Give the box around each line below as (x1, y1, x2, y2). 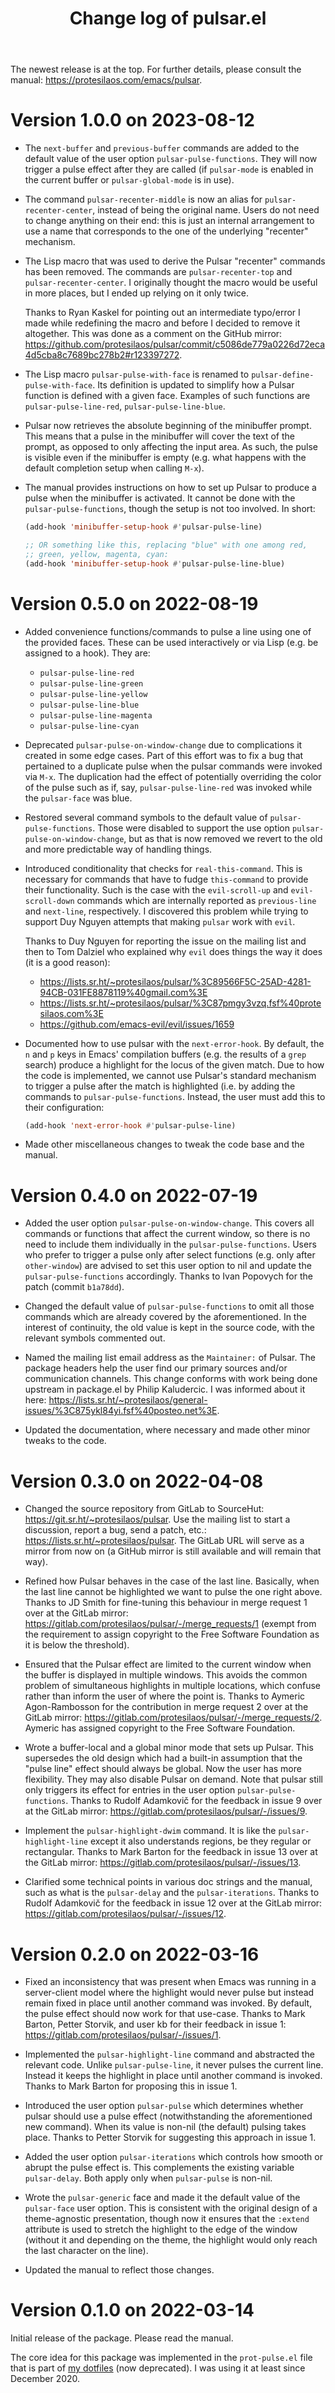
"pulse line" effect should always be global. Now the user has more (24, 1763, 302, 1775)
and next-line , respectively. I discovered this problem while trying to (24, 905, 309, 917)
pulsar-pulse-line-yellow (39, 689, 148, 699)
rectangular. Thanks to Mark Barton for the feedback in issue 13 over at (24, 1846, 318, 1858)
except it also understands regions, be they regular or (89, 1835, 312, 1847)
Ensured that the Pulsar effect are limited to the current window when (24, 1658, 312, 1671)
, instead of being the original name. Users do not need (92, 204, 320, 216)
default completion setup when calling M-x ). (24, 462, 205, 474)
